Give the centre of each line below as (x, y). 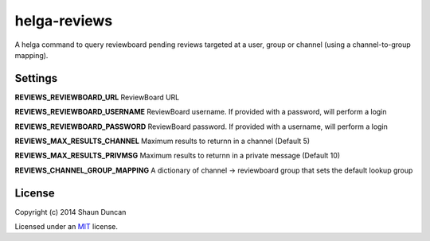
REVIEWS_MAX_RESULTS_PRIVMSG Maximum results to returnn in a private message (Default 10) (178, 156)
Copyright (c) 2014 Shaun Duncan (70, 212)
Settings (36, 78)
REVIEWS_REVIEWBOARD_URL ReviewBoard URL (97, 97)
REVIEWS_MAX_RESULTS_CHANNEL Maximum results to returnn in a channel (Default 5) (162, 141)
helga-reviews (64, 21)
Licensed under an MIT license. (66, 227)
